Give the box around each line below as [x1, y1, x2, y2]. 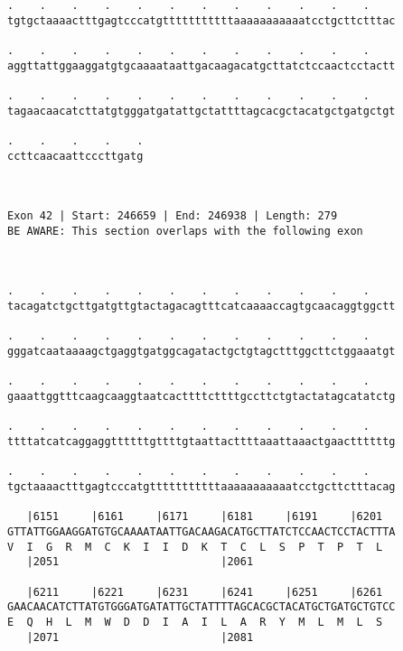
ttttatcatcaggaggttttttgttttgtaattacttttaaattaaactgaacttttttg [7, 435, 396, 449]
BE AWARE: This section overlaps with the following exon [7, 224, 363, 237]
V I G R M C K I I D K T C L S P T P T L [7, 540, 383, 553]
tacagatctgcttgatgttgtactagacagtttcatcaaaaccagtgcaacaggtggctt [7, 300, 396, 313]
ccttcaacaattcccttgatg [7, 149, 144, 163]
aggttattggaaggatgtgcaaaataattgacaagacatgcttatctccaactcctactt [7, 59, 396, 72]
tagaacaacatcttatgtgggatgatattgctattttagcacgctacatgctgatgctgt [7, 104, 396, 117]
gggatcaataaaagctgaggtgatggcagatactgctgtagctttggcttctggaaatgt [7, 345, 396, 358]
